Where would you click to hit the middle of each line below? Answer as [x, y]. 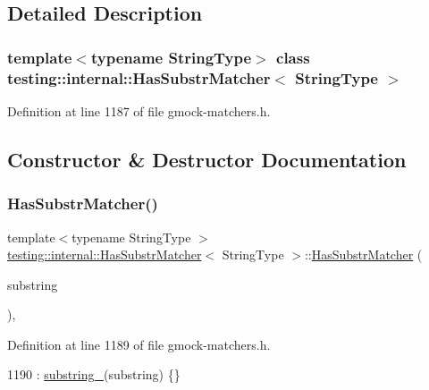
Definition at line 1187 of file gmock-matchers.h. [139, 110]
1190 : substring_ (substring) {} [94, 374]
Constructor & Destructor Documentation [207, 159]
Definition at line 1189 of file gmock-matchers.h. [139, 344]
